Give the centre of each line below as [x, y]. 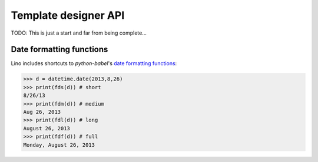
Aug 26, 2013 [42, 112]
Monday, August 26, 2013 [59, 145]
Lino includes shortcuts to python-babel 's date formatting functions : [94, 63]
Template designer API [68, 15]
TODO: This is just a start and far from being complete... [79, 33]
